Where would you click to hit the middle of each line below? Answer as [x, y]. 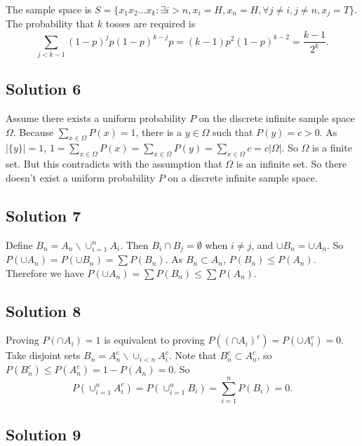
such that [233, 131]
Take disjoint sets [43, 355]
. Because [33, 131]
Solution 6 [43, 89]
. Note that [193, 355]
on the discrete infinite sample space [277, 118]
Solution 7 [43, 215]
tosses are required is [150, 23]
